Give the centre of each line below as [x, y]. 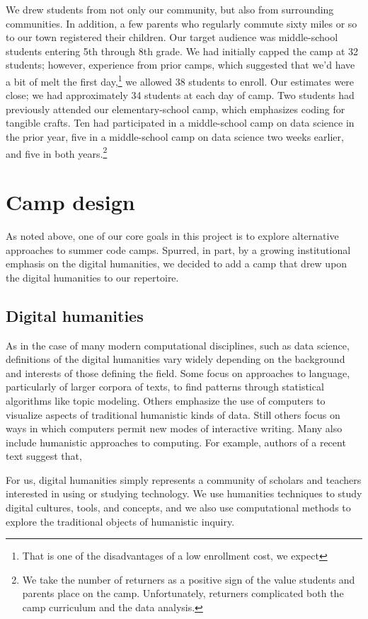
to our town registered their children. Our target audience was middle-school [172, 37]
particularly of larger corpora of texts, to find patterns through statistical [165, 387]
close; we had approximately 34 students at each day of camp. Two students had [180, 95]
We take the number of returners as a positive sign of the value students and [189, 579]
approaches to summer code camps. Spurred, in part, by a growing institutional [178, 249]
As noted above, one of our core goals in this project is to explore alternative [172, 235]
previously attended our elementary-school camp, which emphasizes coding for [176, 109]
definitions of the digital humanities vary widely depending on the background [176, 359]
